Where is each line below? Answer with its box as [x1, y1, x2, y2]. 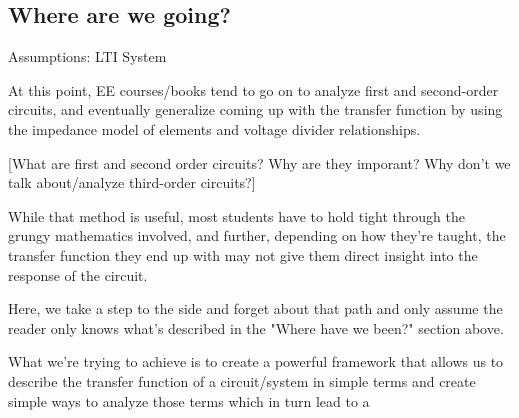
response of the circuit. [8, 264, 148, 285]
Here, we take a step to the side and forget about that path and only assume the [8, 298, 503, 319]
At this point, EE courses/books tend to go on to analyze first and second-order [8, 79, 499, 100]
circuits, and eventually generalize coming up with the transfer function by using [8, 99, 503, 120]
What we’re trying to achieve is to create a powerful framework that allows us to [8, 351, 504, 372]
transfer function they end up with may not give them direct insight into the [8, 244, 478, 265]
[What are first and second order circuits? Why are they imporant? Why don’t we [8, 152, 511, 173]
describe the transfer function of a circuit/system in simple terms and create [8, 370, 476, 391]
